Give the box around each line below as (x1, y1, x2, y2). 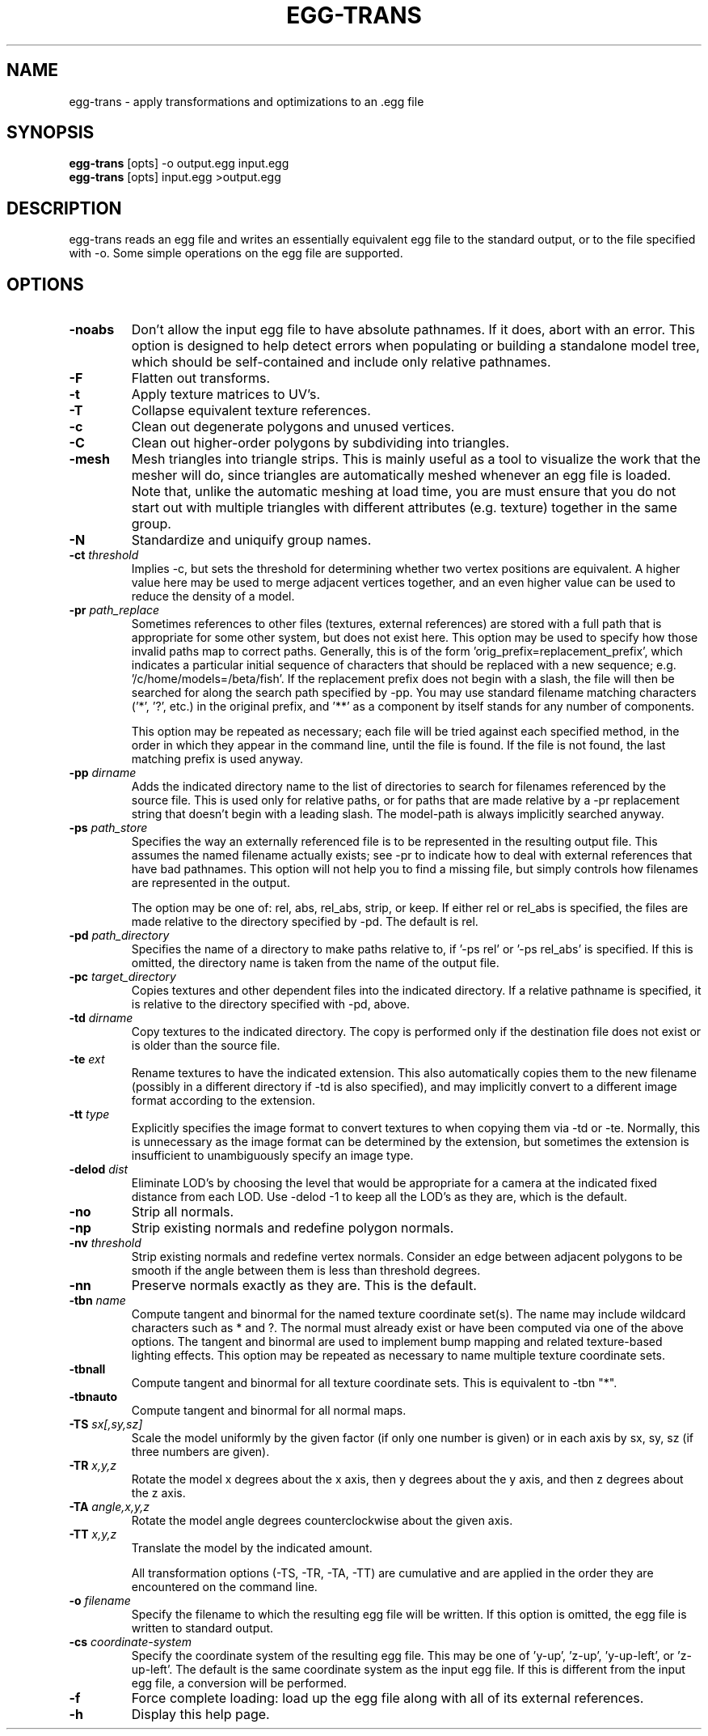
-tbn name (69, 1293, 126, 1308)
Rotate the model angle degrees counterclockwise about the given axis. (131, 1513, 513, 1528)
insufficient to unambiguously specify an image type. (131, 1148, 414, 1163)
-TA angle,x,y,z (69, 1500, 150, 1514)
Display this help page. (131, 1706, 270, 1723)
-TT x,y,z (69, 1527, 117, 1542)
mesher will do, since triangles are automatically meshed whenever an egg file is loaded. (131, 467, 672, 484)
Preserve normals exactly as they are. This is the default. (131, 1277, 477, 1294)
